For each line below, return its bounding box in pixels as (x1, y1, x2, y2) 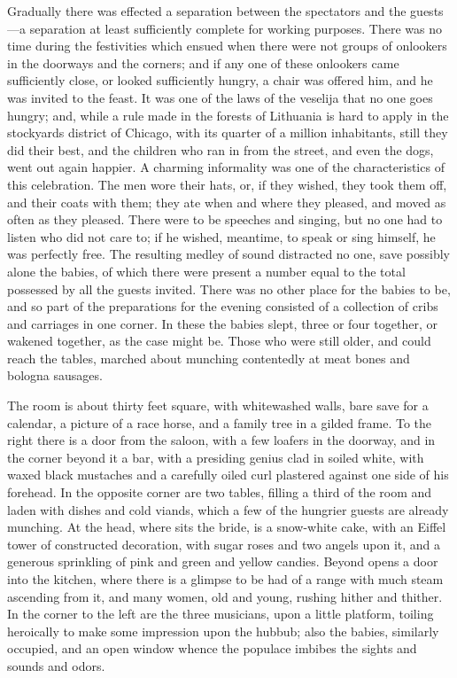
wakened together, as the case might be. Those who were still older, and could (7, 331, 431, 350)
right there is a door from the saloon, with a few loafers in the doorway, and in (7, 431, 436, 449)
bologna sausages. (7, 366, 103, 385)
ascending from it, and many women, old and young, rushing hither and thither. (7, 587, 443, 605)
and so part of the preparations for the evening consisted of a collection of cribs (7, 297, 438, 316)
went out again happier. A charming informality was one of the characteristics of (7, 158, 445, 176)
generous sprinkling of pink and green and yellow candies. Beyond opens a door (7, 552, 438, 571)
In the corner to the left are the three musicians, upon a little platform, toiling (7, 604, 434, 623)
